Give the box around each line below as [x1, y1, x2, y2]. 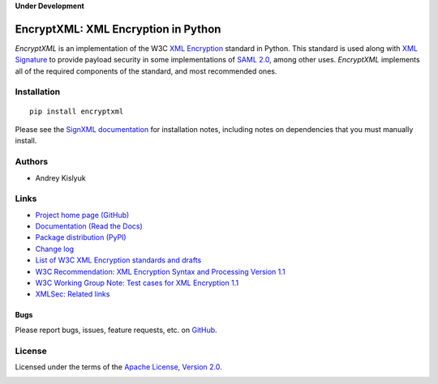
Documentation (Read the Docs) [35, 221, 144, 231]
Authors [15, 156, 49, 168]
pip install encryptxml [29, 106, 124, 116]
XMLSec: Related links [35, 289, 110, 299]
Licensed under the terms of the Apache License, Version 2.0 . [15, 361, 222, 372]
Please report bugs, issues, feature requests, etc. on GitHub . [15, 325, 218, 335]
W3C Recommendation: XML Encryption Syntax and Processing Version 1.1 [35, 267, 286, 276]
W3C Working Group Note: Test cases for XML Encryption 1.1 [35, 278, 239, 288]
